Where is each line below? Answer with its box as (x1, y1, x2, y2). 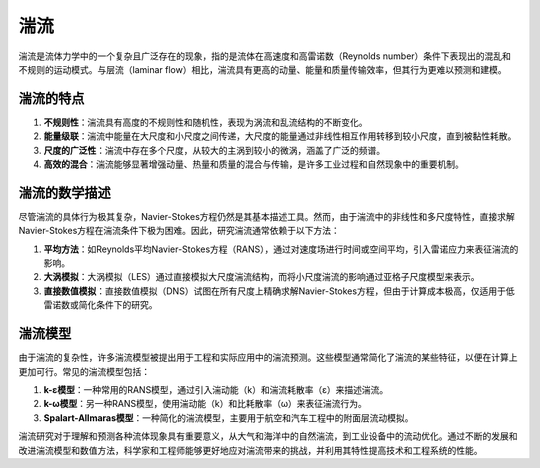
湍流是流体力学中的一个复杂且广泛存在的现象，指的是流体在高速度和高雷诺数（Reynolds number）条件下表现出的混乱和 (18, 50, 512, 62)
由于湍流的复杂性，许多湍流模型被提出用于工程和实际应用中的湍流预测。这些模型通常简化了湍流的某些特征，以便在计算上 (18, 351, 518, 364)
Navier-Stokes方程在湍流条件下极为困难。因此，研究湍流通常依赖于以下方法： (18, 225, 340, 237)
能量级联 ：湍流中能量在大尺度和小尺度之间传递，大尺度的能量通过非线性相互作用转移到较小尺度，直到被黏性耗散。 (43, 130, 517, 142)
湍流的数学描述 (18, 184, 111, 201)
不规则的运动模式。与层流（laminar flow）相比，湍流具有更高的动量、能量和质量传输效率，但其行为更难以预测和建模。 (18, 63, 507, 75)
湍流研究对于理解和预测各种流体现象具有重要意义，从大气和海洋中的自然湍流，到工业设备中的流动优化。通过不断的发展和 (18, 430, 518, 442)
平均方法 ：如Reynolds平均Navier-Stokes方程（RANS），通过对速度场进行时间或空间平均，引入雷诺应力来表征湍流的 (43, 243, 519, 255)
